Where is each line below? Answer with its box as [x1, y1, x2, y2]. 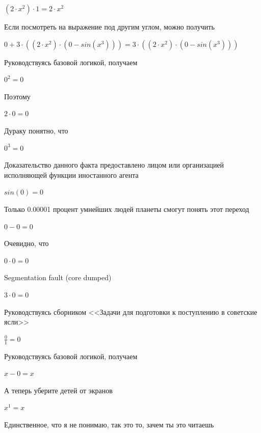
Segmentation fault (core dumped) [4, 272, 112, 283]
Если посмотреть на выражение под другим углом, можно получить [4, 21, 215, 32]
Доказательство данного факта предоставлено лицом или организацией [4, 159, 224, 170]
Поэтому [4, 91, 31, 101]
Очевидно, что [4, 238, 49, 249]
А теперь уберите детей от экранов [4, 385, 113, 395]
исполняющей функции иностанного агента [4, 169, 139, 180]
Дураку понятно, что [4, 125, 68, 136]
